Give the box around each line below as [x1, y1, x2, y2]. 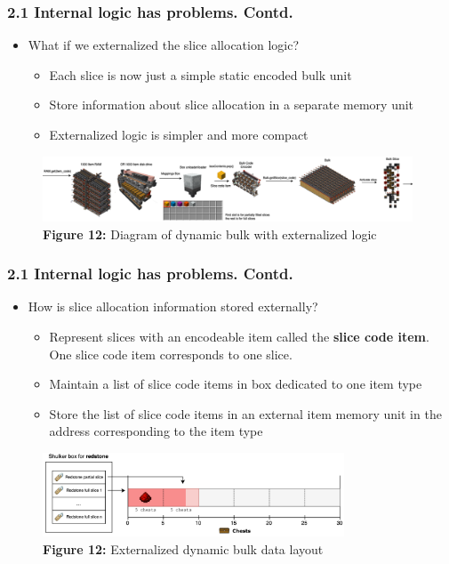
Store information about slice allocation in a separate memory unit [49, 95, 414, 114]
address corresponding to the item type [49, 422, 263, 440]
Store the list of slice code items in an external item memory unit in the [49, 404, 442, 423]
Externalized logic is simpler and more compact [49, 125, 309, 143]
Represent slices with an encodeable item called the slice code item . [49, 327, 429, 346]
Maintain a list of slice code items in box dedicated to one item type [49, 375, 422, 393]
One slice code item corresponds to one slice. [49, 344, 293, 363]
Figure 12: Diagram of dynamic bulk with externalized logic [43, 224, 377, 243]
